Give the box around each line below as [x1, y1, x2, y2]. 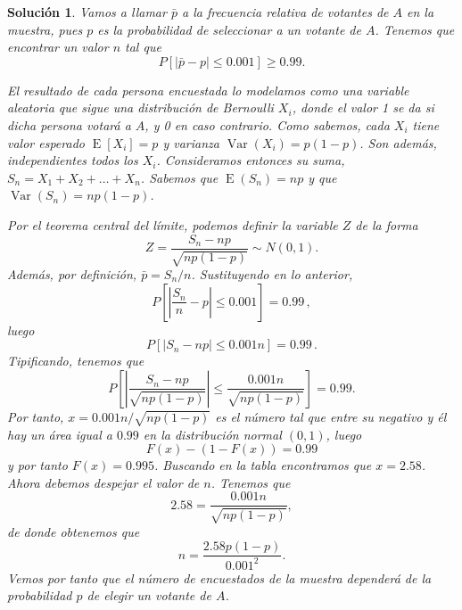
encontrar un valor [7, 37, 109, 56]
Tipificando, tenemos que [7, 351, 144, 370]
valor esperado [7, 133, 85, 152]
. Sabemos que [140, 168, 219, 186]
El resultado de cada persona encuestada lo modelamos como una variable [7, 80, 409, 99]
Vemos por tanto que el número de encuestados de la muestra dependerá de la [7, 568, 432, 587]
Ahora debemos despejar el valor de [7, 473, 200, 491]
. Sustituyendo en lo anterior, [191, 264, 353, 283]
